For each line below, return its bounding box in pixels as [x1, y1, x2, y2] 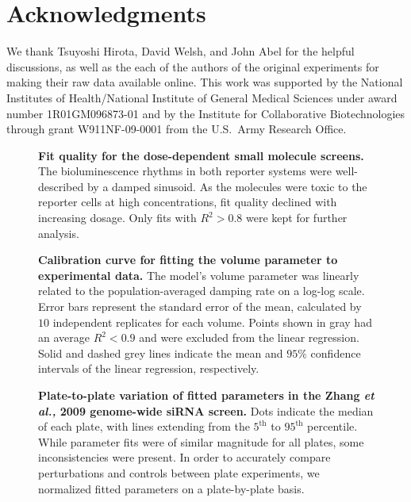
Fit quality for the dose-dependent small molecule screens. [38, 147, 364, 163]
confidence [310, 344, 361, 361]
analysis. [38, 224, 79, 241]
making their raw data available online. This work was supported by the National [6, 74, 403, 90]
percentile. [307, 418, 358, 435]
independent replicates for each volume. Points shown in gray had [52, 313, 372, 330]
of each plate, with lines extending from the [38, 418, 250, 435]
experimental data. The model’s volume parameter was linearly [38, 266, 359, 283]
